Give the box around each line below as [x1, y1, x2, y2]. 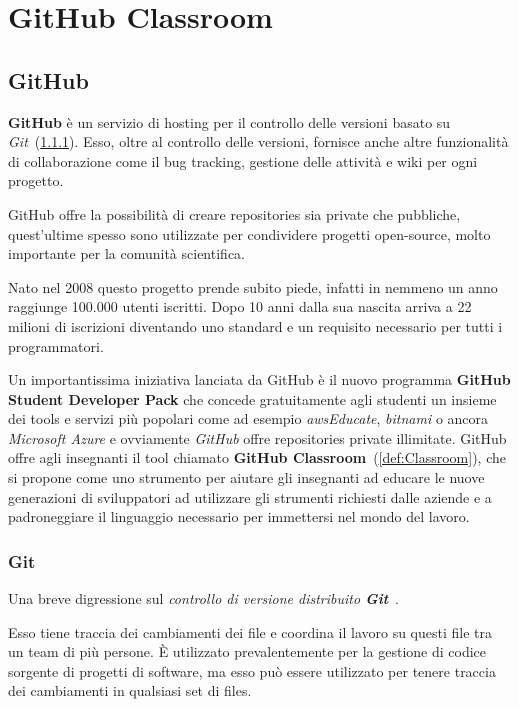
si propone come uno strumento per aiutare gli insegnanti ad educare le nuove [8, 467, 485, 488]
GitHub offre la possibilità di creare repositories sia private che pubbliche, [8, 203, 461, 224]
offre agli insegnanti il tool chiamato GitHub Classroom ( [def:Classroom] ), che [8, 447, 506, 468]
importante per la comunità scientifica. [8, 243, 245, 264]
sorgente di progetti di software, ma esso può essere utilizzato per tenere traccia [8, 660, 496, 681]
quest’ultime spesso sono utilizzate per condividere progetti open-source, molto [8, 223, 491, 244]
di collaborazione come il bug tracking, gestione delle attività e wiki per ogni [8, 150, 478, 171]
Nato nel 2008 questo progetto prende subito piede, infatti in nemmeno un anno [8, 276, 498, 297]
